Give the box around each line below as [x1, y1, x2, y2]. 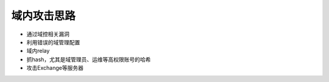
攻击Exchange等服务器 [26, 64, 83, 72]
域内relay [26, 47, 50, 55]
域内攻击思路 [11, 9, 76, 22]
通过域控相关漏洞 [26, 30, 69, 38]
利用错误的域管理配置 [26, 38, 80, 46]
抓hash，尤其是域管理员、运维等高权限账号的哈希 [26, 55, 151, 63]
